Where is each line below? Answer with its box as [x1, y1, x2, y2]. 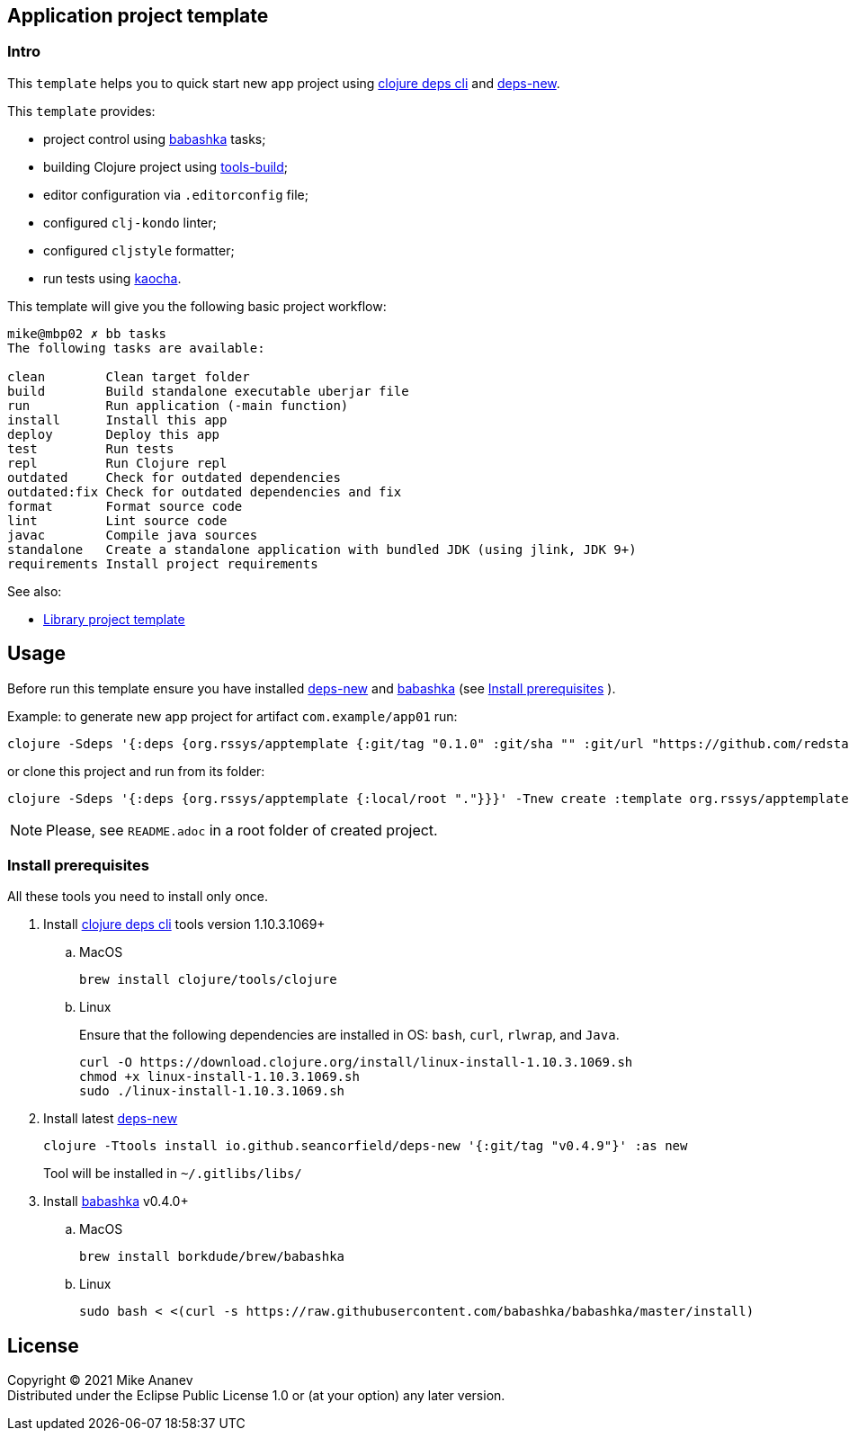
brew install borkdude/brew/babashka [79, 1249, 345, 1264]
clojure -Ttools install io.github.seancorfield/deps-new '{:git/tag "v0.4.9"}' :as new [43, 1139, 688, 1154]
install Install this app [7, 412, 228, 427]
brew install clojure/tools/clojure [79, 972, 337, 987]
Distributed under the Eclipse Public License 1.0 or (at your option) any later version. [7, 1388, 505, 1404]
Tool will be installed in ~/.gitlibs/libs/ [43, 1166, 302, 1182]
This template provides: [7, 103, 156, 119]
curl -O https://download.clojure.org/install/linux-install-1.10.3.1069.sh [79, 1055, 633, 1070]
